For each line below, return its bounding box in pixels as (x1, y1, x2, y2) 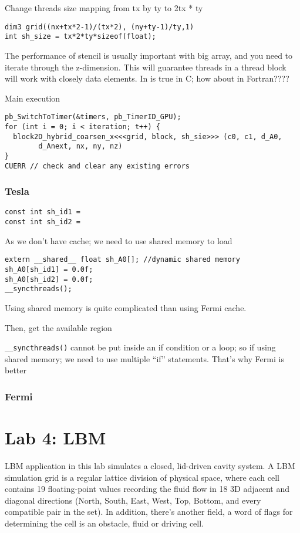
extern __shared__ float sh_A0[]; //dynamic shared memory (5, 255, 240, 264)
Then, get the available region (5, 321, 112, 333)
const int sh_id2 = (5, 218, 80, 227)
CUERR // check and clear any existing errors (5, 161, 190, 170)
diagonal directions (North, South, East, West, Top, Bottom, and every (5, 494, 261, 506)
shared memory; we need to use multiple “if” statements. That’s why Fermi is (5, 352, 284, 365)
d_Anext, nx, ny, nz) (38, 142, 123, 151)
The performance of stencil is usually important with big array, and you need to (5, 49, 293, 61)
